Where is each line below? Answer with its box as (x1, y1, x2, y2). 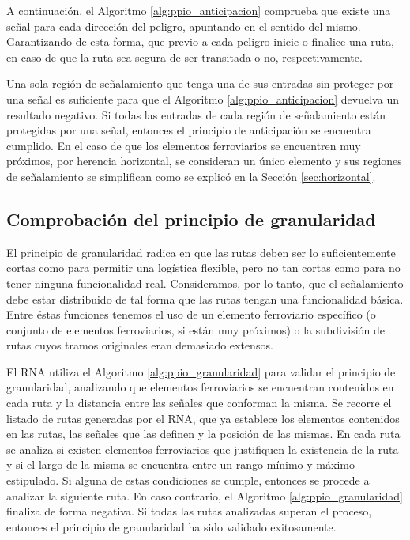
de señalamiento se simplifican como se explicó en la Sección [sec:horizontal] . (6, 168, 376, 184)
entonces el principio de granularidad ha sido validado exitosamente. (6, 518, 337, 534)
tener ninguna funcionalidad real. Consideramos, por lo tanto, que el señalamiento (6, 274, 404, 291)
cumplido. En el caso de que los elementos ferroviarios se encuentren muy (6, 137, 361, 153)
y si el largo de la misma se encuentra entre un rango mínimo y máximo (6, 456, 355, 473)
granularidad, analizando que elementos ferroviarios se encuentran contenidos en (6, 379, 394, 395)
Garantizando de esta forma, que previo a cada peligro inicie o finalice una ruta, (6, 33, 394, 50)
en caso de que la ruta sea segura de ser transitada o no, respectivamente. (6, 48, 363, 65)
